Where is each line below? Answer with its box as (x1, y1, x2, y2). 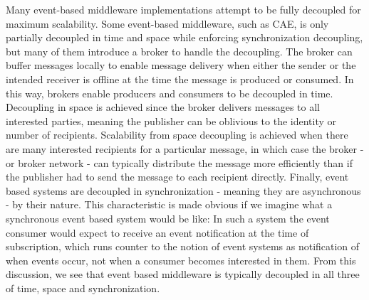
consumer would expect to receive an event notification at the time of (6, 225, 309, 240)
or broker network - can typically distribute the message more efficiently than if (6, 155, 353, 170)
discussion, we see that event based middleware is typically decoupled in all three (6, 267, 360, 282)
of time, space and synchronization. (6, 280, 160, 295)
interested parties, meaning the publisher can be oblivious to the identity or (6, 113, 337, 128)
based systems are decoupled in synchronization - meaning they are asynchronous (6, 183, 361, 198)
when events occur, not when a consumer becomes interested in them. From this (6, 252, 356, 267)
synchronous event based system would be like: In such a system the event (6, 210, 330, 225)
